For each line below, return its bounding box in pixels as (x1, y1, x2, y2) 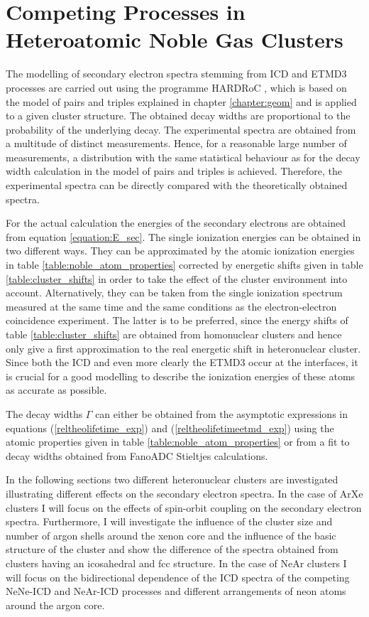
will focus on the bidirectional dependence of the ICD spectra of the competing (6, 569, 350, 584)
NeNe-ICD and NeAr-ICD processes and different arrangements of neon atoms (6, 584, 346, 599)
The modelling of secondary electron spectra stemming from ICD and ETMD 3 (6, 66, 347, 81)
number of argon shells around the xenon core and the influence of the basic (6, 527, 336, 542)
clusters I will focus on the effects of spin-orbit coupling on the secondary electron (6, 500, 362, 515)
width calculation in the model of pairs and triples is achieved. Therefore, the (6, 163, 343, 178)
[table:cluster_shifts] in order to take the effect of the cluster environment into (6, 271, 348, 286)
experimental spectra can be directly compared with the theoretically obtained (6, 178, 348, 193)
